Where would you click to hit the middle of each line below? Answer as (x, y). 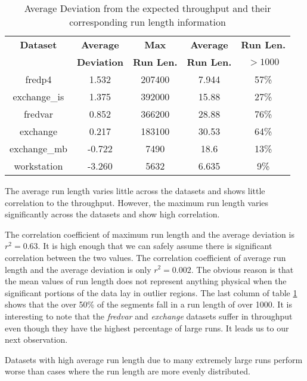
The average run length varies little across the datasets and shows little (135, 190)
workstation (38, 166)
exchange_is (38, 96)
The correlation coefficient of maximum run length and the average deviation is (150, 234)
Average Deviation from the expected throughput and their (148, 8)
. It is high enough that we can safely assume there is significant (155, 246)
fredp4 (38, 79)
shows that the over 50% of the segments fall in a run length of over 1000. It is (148, 304)
